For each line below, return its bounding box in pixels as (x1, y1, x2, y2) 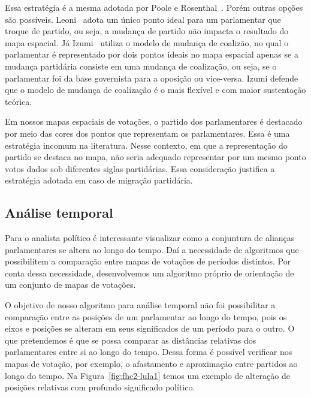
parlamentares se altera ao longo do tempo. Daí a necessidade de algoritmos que (5, 243, 299, 255)
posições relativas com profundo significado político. (5, 381, 195, 393)
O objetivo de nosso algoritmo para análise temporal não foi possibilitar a (5, 299, 276, 311)
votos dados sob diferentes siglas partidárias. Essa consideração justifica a (5, 162, 275, 175)
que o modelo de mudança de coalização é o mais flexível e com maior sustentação (5, 83, 306, 96)
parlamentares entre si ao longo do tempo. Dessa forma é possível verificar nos (5, 345, 292, 358)
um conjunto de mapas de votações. (5, 278, 136, 291)
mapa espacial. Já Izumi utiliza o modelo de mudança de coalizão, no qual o (5, 36, 289, 49)
